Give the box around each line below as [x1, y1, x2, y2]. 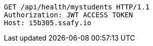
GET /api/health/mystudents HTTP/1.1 [4, 3, 150, 11]
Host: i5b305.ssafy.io [4, 19, 92, 27]
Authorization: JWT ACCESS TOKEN [4, 11, 133, 19]
